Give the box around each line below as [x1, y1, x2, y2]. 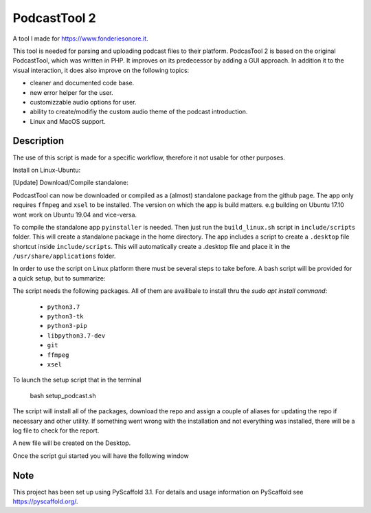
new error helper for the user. [30, 88, 113, 96]
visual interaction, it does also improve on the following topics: [12, 66, 190, 74]
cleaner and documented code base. [30, 79, 135, 87]
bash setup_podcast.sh [30, 391, 96, 400]
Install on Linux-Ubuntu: [12, 166, 81, 174]
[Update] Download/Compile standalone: [12, 179, 128, 187]
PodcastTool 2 [12, 10, 96, 25]
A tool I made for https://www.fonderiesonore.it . [12, 34, 148, 43]
